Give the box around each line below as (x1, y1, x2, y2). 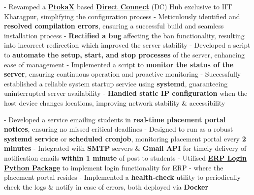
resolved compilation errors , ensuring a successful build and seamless (4, 21, 224, 31)
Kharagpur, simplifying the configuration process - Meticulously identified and (4, 11, 240, 21)
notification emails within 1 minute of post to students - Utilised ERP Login (4, 152, 247, 163)
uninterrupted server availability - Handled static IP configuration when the (4, 88, 248, 98)
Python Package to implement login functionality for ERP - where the (4, 162, 223, 172)
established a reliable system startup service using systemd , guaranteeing (4, 78, 228, 88)
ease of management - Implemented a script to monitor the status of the (4, 59, 234, 69)
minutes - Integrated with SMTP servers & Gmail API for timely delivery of (4, 143, 247, 153)
